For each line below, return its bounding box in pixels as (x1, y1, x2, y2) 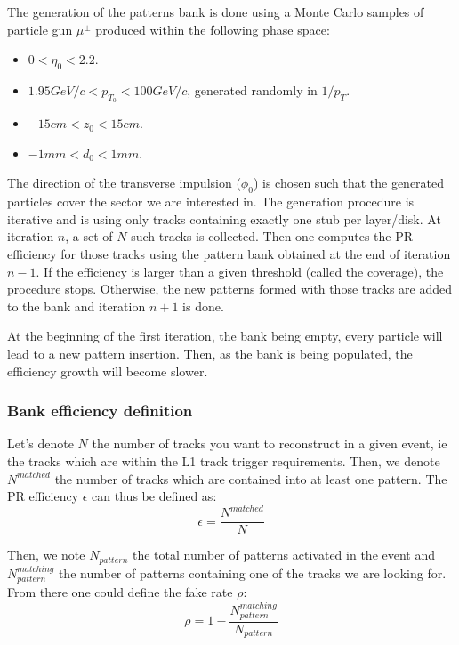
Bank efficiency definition (7, 399, 193, 422)
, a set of (65, 227, 113, 246)
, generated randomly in (187, 80, 318, 99)
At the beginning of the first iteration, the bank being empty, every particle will (7, 327, 443, 345)
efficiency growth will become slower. (7, 361, 208, 380)
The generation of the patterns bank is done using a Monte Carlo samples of (7, 3, 424, 20)
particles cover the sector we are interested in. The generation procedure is (7, 192, 415, 211)
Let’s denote (7, 434, 74, 453)
